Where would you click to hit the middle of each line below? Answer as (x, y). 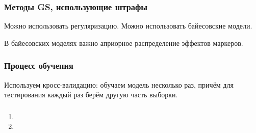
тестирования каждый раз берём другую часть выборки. (91, 95)
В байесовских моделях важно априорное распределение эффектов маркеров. (124, 43)
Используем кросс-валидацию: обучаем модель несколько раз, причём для (119, 84)
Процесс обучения (39, 65)
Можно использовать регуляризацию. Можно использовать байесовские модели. (128, 26)
